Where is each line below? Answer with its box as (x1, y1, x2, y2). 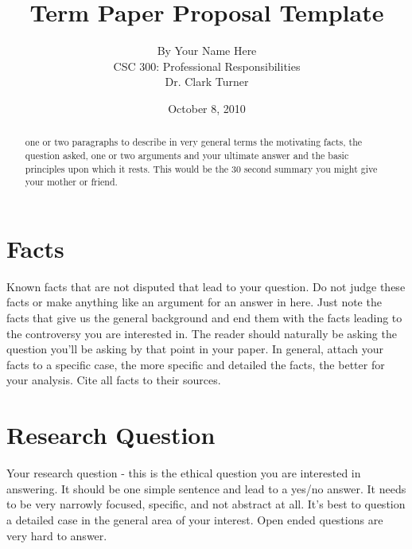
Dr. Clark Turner (165, 73, 249, 90)
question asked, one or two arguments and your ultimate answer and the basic (25, 148, 349, 162)
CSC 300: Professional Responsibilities (113, 57, 301, 74)
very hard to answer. (6, 527, 107, 543)
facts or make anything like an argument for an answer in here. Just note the (6, 294, 382, 310)
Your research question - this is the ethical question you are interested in (6, 465, 361, 481)
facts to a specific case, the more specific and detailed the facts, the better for (6, 356, 385, 372)
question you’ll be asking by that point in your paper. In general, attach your (6, 341, 384, 357)
